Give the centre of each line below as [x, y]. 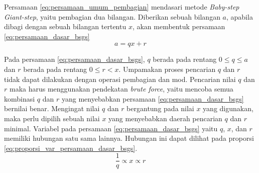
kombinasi [20, 98]
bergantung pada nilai [160, 108]
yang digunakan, [228, 108]
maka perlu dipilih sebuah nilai [52, 118]
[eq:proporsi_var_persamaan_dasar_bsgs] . [71, 148]
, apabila [240, 16]
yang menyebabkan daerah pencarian [165, 118]
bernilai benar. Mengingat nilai [52, 108]
